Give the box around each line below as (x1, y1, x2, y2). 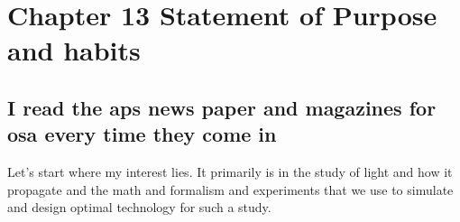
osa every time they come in (7, 120, 277, 148)
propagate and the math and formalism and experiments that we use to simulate (7, 180, 454, 199)
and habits (7, 32, 141, 69)
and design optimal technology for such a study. (7, 198, 271, 217)
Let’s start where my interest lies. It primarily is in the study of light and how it (7, 162, 453, 181)
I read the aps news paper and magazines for (7, 93, 437, 121)
